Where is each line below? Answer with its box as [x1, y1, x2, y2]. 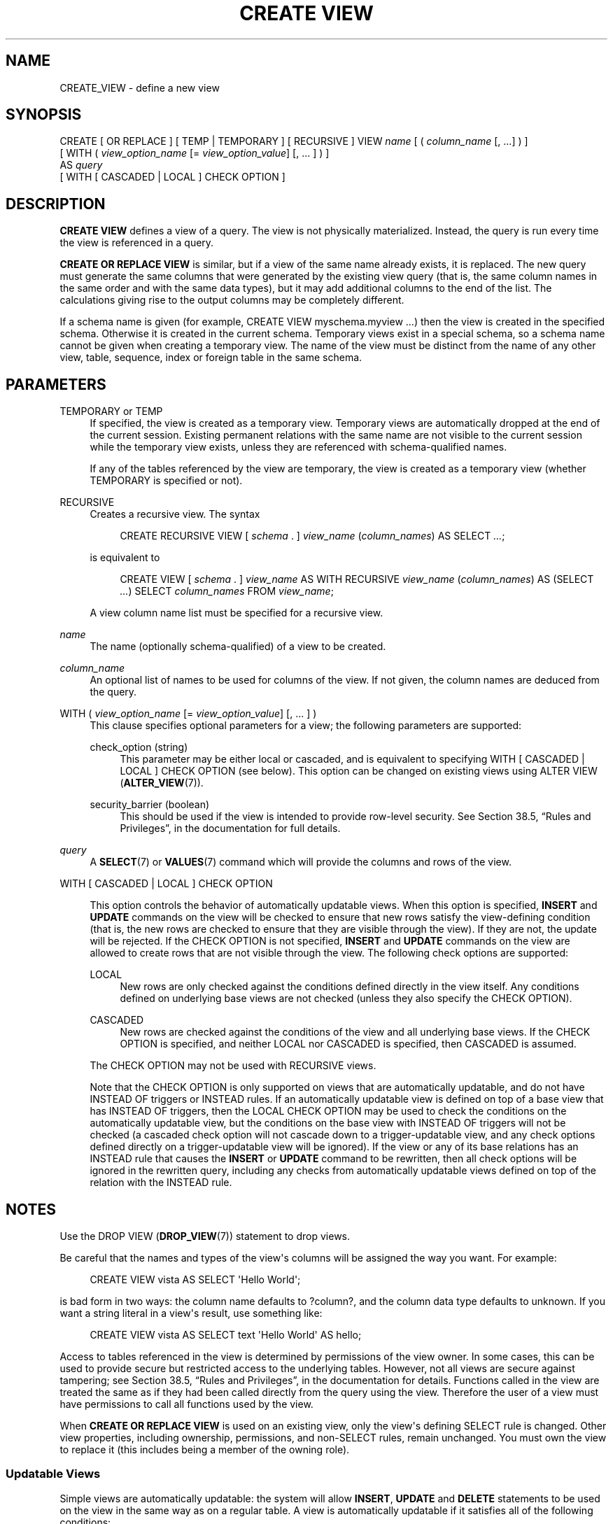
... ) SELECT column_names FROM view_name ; [120, 585, 334, 598]
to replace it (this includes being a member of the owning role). [59, 1443, 350, 1455]
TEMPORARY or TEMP [59, 405, 163, 418]
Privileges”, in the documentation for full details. [120, 822, 341, 835]
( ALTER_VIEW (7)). [120, 777, 204, 789]
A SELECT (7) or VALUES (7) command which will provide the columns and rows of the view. [90, 856, 512, 868]
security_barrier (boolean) [90, 798, 210, 811]
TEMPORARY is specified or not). [90, 474, 243, 487]
